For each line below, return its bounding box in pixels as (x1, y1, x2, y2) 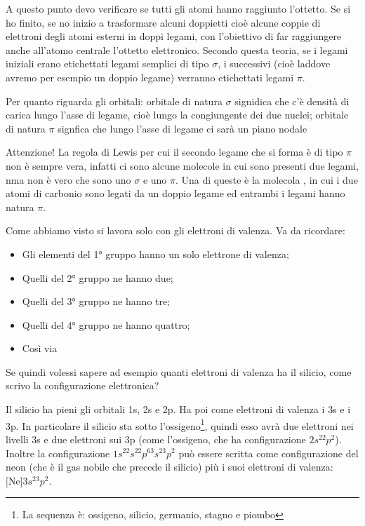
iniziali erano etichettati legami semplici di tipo (6, 56, 209, 71)
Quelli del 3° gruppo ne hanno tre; (22, 294, 171, 309)
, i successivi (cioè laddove (218, 56, 331, 71)
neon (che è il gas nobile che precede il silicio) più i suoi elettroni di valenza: (6, 459, 333, 474)
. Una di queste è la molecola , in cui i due (175, 172, 358, 187)
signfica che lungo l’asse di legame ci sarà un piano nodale (58, 121, 307, 135)
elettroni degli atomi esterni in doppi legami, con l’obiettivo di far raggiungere (6, 29, 342, 43)
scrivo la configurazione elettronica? (6, 378, 159, 393)
